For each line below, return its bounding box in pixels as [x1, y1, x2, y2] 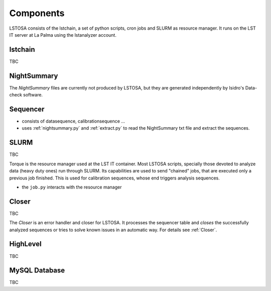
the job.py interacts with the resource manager [22, 184, 122, 190]
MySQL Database [9, 266, 65, 275]
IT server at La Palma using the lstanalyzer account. [9, 32, 116, 38]
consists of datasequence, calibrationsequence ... [22, 118, 125, 124]
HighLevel [9, 240, 42, 248]
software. [23, 92, 43, 98]
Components [9, 8, 65, 19]
